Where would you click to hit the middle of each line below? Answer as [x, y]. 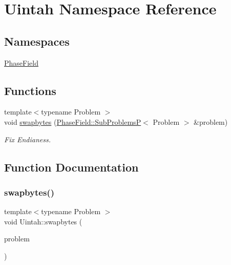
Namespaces [37, 41]
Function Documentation [71, 167]
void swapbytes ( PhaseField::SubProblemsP [73, 121]
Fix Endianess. [27, 139]
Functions [30, 90]
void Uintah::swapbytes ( [43, 221]
